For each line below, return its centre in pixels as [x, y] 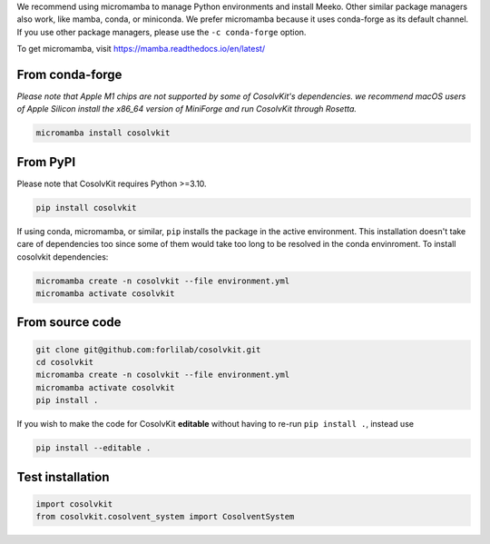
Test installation [63, 477]
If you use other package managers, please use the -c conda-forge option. [162, 32]
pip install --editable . [93, 448]
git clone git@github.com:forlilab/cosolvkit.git [148, 349]
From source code [69, 322]
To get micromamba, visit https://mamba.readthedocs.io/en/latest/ [141, 49]
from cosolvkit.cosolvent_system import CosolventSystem [165, 517]
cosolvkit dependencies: [63, 257]
